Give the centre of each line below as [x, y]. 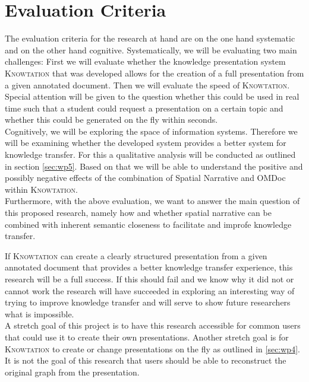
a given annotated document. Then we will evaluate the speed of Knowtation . [147, 85]
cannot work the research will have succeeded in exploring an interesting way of [150, 290]
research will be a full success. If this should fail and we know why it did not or [149, 279]
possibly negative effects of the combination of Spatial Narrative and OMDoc [145, 178]
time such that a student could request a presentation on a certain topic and [144, 108]
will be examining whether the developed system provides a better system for [146, 143]
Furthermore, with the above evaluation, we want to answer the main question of [152, 201]
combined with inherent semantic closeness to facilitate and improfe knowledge [148, 224]
